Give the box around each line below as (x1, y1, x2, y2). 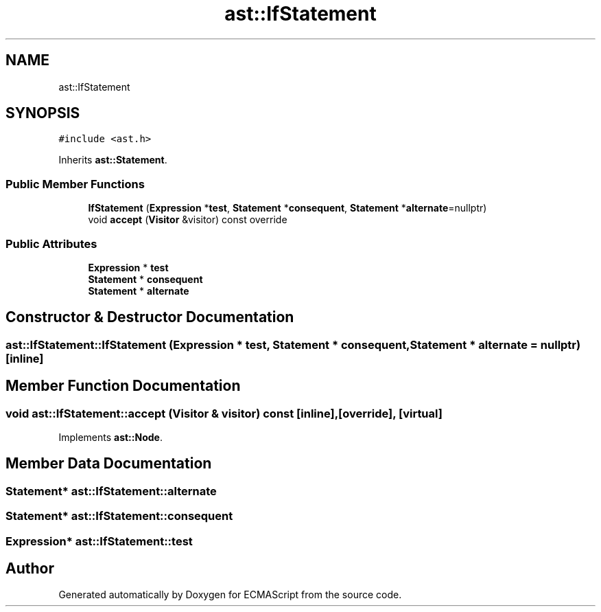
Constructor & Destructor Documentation (5, 308, 294, 326)
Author (5, 560, 54, 578)
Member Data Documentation (5, 455, 212, 473)
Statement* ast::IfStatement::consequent (5, 509, 233, 523)
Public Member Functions (5, 177, 145, 191)
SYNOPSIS (5, 104, 80, 122)
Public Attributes (5, 236, 97, 251)
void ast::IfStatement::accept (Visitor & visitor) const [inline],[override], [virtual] (5, 406, 443, 420)
